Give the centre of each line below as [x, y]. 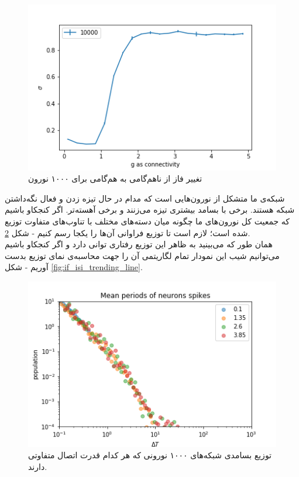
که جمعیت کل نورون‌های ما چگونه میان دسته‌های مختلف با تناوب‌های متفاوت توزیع [147, 221]
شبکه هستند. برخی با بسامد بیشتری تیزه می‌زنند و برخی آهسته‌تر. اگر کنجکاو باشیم [150, 209]
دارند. [38, 466]
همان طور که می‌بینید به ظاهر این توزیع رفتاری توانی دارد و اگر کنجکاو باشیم [139, 244]
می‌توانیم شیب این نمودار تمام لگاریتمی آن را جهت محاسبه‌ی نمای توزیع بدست [142, 255]
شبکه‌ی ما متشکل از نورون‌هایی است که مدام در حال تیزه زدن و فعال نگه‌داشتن [145, 198]
